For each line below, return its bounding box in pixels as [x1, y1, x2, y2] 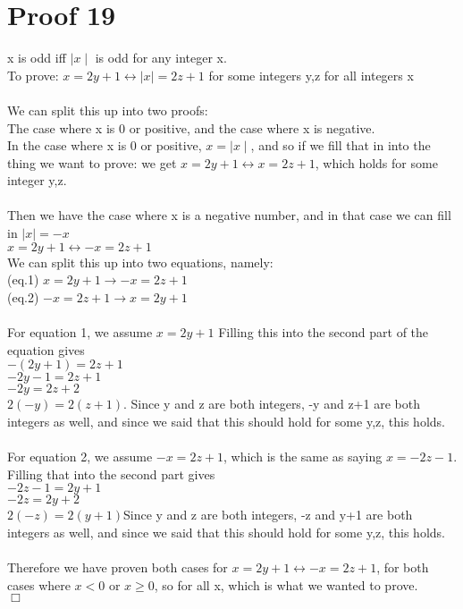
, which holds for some [315, 153, 438, 172]
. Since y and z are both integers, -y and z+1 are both [123, 394, 420, 413]
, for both [376, 557, 429, 576]
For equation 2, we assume [7, 447, 153, 465]
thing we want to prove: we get [7, 153, 177, 172]
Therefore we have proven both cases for [7, 557, 228, 576]
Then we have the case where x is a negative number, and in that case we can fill [7, 206, 451, 224]
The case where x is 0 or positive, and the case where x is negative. [7, 118, 375, 137]
